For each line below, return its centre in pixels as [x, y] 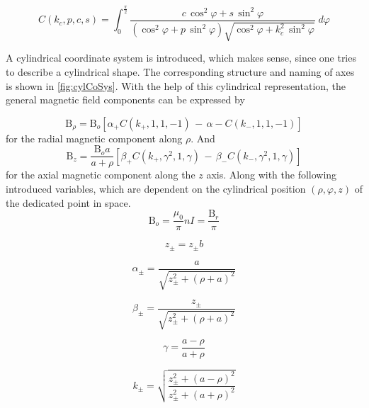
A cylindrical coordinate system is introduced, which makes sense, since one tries [181, 58]
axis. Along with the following [272, 175]
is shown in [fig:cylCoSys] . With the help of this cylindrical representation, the [176, 85]
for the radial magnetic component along [94, 138]
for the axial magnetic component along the [101, 175]
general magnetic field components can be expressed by [125, 100]
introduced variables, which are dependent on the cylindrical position [156, 188]
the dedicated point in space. [68, 202]
